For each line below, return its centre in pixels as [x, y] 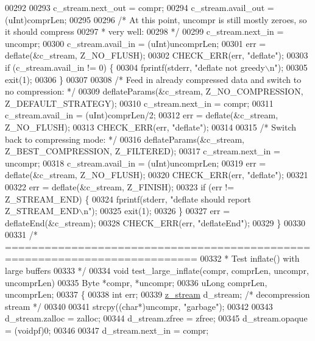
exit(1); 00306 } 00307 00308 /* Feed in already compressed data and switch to [153, 79]
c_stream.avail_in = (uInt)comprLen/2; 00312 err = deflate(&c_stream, [142, 115]
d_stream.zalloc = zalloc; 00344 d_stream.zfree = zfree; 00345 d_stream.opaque [156, 318]
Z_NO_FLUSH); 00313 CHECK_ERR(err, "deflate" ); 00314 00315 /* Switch [151, 127]
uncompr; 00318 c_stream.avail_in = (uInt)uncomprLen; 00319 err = [136, 163]
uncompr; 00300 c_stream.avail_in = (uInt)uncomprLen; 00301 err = [136, 43]
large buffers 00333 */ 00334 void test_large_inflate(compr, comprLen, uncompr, [157, 271]
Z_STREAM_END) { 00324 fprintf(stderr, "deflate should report [128, 199]
